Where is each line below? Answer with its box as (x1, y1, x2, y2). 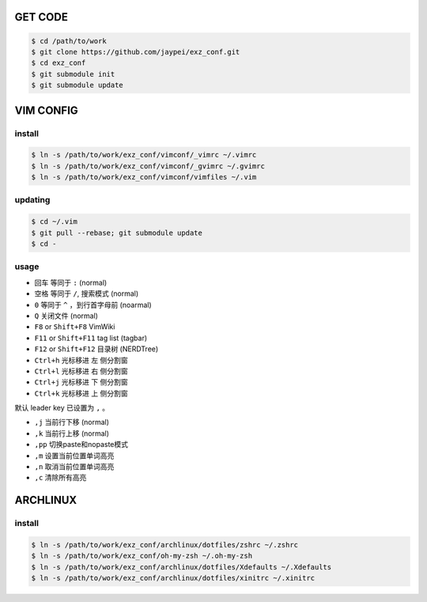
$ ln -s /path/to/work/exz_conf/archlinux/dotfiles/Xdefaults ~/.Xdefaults (31, 562, 332, 571)
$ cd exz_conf (31, 59, 86, 67)
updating (14, 195, 51, 206)
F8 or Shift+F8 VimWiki (34, 322, 115, 331)
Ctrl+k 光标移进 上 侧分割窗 (34, 388, 128, 398)
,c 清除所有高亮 (34, 473, 87, 483)
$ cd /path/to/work (31, 36, 107, 45)
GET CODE (14, 10, 69, 24)
